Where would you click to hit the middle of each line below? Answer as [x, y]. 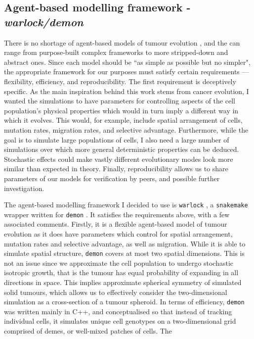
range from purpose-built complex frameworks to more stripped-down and [116, 52]
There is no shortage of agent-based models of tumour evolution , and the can [122, 42]
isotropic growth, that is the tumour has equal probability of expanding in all [121, 272]
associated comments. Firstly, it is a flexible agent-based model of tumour [116, 224]
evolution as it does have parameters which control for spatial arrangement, [118, 234]
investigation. [24, 188]
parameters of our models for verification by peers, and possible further [112, 178]
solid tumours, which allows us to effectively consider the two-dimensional [116, 292]
